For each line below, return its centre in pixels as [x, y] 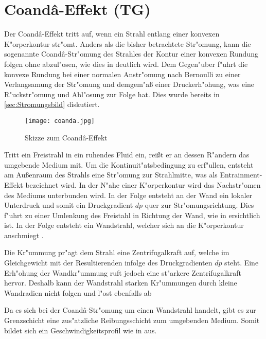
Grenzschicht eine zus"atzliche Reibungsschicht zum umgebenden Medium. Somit [132, 320]
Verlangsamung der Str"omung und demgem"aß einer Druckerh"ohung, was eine [129, 84]
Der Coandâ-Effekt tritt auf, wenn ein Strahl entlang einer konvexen [112, 34]
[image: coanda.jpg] [60, 121]
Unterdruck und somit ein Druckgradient [69, 205]
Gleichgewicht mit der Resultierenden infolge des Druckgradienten [108, 263]
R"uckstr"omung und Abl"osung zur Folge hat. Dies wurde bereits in [112, 94]
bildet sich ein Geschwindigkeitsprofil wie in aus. [81, 330]
